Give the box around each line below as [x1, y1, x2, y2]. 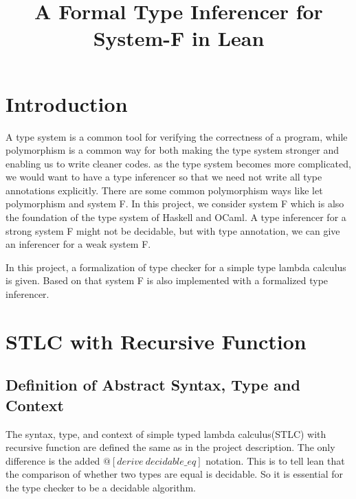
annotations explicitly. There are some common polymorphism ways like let [5, 183, 323, 197]
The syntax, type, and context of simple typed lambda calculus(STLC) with [5, 426, 326, 441]
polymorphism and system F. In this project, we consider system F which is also [5, 196, 344, 211]
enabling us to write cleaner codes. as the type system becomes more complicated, [5, 156, 351, 170]
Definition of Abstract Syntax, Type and [5, 374, 300, 395]
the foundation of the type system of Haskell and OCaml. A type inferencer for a [5, 210, 346, 224]
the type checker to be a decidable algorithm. [5, 480, 196, 494]
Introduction [5, 89, 128, 117]
